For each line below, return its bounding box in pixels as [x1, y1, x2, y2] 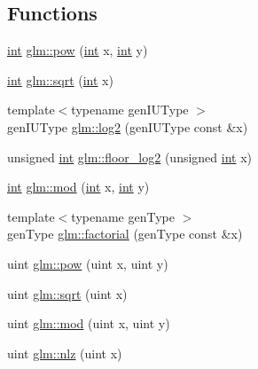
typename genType [71, 207, 175, 225]
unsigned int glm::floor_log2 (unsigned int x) [7, 147, 252, 166]
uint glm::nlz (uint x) [7, 343, 122, 362]
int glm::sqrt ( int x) [7, 70, 113, 89]
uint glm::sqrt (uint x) [7, 284, 128, 302]
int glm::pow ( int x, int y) [7, 41, 148, 59]
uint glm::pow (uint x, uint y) [7, 254, 168, 272]
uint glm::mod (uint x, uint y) [7, 314, 170, 333]
